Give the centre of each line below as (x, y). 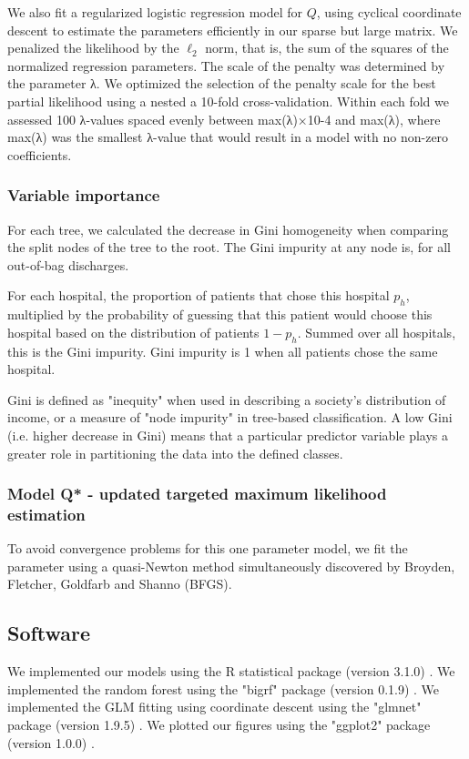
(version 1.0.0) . (51, 742)
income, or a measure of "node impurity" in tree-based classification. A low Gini (230, 417)
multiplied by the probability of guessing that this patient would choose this (220, 314)
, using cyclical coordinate (389, 12)
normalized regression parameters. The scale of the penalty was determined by (226, 65)
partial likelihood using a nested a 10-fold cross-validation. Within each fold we (228, 101)
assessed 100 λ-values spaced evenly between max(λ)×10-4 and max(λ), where (224, 119)
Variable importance (84, 195)
